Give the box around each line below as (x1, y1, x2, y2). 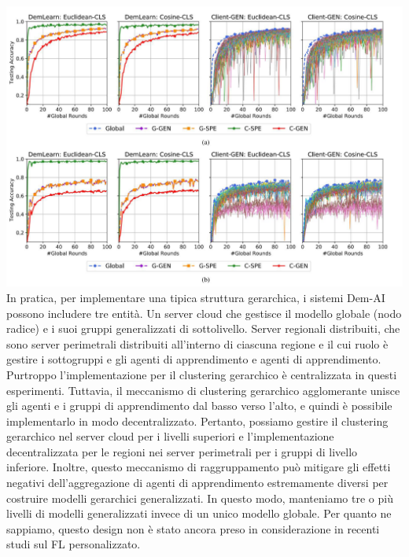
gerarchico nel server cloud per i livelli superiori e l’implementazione (6, 428, 334, 444)
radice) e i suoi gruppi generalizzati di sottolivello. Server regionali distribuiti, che (6, 320, 400, 337)
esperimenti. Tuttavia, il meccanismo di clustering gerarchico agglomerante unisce (6, 382, 400, 398)
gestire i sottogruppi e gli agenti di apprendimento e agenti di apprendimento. (6, 351, 381, 367)
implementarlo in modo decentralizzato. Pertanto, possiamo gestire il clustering (6, 412, 389, 429)
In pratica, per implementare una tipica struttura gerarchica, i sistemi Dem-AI (6, 289, 385, 305)
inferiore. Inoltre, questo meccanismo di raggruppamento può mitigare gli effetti (6, 459, 391, 475)
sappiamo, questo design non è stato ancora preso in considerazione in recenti (6, 520, 380, 537)
